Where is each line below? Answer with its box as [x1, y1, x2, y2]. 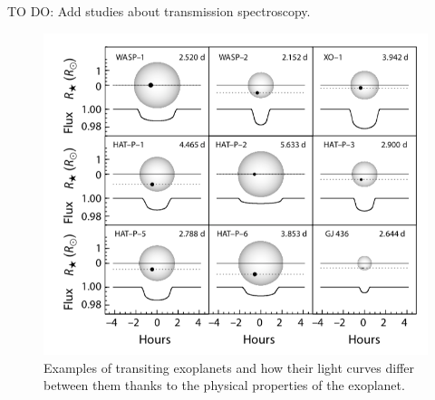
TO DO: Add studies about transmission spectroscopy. [7, 2, 311, 20]
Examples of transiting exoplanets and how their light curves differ [43, 357, 415, 376]
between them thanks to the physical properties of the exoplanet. [43, 376, 405, 395]
